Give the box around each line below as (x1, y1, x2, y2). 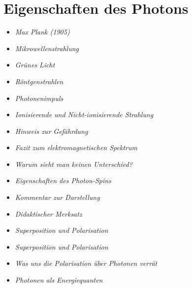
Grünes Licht (15, 60, 55, 70)
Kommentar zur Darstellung (15, 192, 100, 202)
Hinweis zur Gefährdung (15, 126, 88, 136)
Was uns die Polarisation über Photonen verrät (15, 258, 158, 268)
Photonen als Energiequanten (15, 275, 103, 285)
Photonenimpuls (15, 93, 64, 103)
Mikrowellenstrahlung (15, 43, 79, 53)
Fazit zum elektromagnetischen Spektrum (15, 142, 137, 153)
